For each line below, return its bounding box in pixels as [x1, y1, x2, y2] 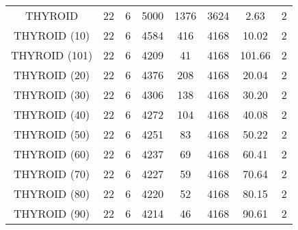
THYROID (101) [11, 47, 93, 63]
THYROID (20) [14, 67, 90, 83]
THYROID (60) [14, 146, 90, 162]
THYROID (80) [14, 186, 90, 201]
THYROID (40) [14, 106, 90, 122]
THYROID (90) [14, 205, 90, 221]
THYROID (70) [14, 166, 90, 182]
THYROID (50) [14, 126, 90, 142]
